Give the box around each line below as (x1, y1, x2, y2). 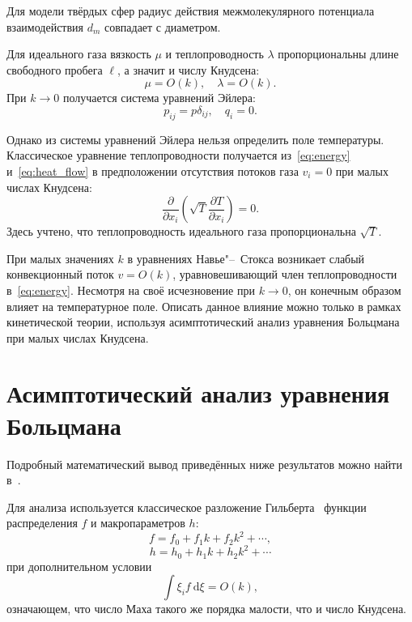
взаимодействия (6, 18, 84, 35)
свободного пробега (6, 61, 103, 78)
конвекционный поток (6, 266, 114, 283)
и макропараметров (91, 514, 185, 531)
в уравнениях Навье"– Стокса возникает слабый (127, 249, 365, 266)
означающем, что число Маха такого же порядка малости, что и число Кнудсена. (6, 600, 406, 617)
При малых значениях (6, 249, 114, 266)
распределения (6, 514, 78, 531)
